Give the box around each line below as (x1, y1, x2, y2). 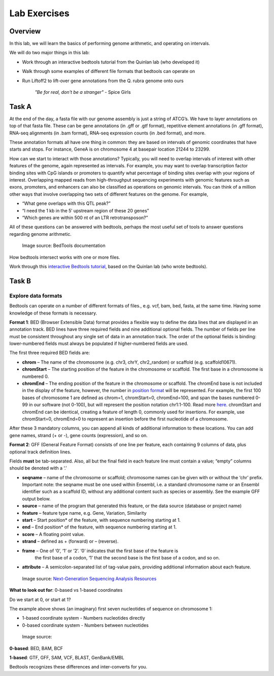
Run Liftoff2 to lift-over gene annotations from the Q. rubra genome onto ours (22, 78, 184, 84)
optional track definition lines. (9, 449, 72, 455)
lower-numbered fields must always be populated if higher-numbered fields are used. (9, 340, 189, 347)
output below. (22, 495, 51, 502)
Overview (9, 27, 41, 35)
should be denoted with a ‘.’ (9, 465, 67, 471)
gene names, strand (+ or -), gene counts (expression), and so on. (9, 432, 148, 438)
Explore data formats (9, 292, 62, 299)
